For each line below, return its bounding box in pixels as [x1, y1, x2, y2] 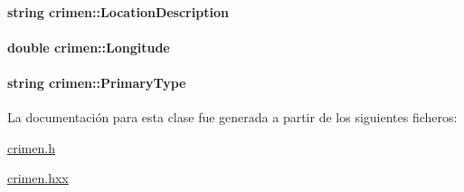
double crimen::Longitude [7, 37, 170, 56]
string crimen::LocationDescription [7, 2, 229, 21]
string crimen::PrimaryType [7, 72, 186, 91]
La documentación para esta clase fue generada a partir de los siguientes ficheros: [7, 108, 458, 127]
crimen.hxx [7, 168, 69, 187]
